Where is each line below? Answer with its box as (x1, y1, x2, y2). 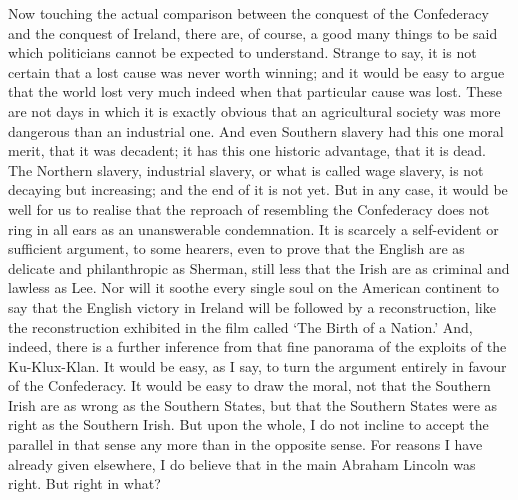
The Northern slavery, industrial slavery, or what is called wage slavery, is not (8, 159, 484, 180)
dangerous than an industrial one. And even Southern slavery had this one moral (8, 120, 504, 141)
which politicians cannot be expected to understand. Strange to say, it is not (8, 42, 477, 63)
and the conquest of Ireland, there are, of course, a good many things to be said (8, 22, 498, 43)
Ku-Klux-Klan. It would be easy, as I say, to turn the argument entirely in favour (8, 355, 507, 376)
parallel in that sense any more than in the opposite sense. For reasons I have (8, 434, 483, 455)
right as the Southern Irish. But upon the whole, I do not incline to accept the (8, 414, 489, 435)
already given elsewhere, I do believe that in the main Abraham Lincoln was (8, 453, 476, 474)
